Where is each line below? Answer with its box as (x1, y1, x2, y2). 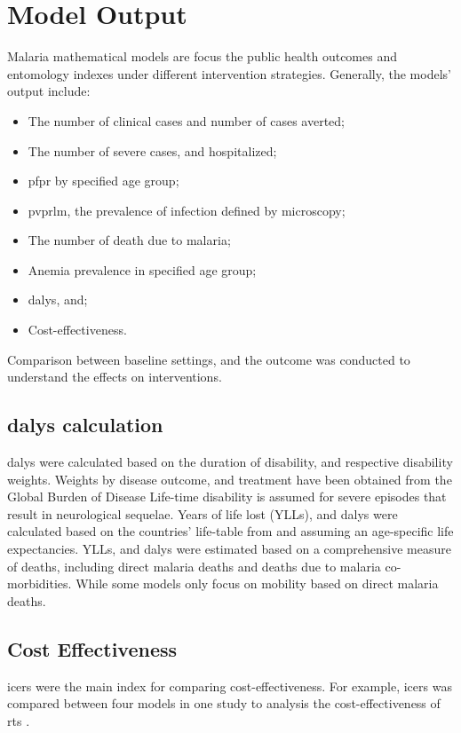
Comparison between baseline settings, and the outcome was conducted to (7, 350, 410, 368)
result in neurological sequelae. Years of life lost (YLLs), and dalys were (7, 504, 398, 523)
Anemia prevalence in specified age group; (28, 260, 257, 279)
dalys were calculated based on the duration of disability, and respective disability (7, 453, 453, 471)
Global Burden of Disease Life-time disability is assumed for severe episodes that (7, 487, 447, 506)
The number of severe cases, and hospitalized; (28, 141, 277, 160)
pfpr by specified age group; (28, 171, 179, 190)
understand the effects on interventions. (7, 367, 222, 386)
